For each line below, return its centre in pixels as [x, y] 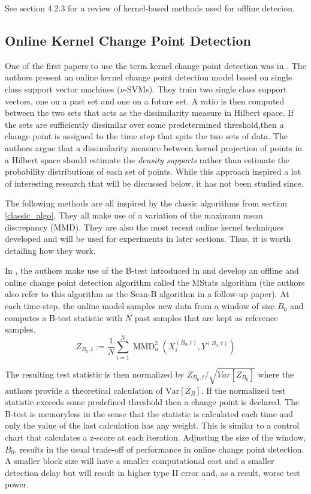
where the [276, 374]
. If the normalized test [243, 390]
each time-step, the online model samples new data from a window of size [140, 306]
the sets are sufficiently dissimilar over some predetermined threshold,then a [144, 124]
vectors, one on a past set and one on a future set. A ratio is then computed [145, 101]
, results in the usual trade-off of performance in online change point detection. [159, 449]
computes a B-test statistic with [64, 317]
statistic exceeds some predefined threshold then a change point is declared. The [152, 402]
